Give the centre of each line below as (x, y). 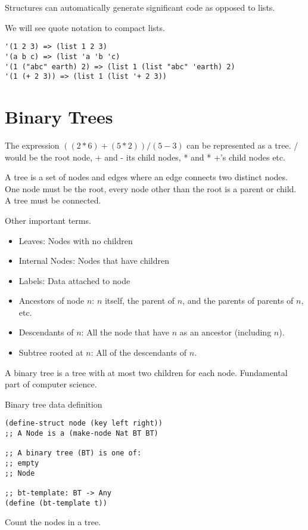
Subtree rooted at (51, 352)
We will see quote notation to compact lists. (85, 27)
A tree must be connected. (53, 200)
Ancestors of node (52, 301)
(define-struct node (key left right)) (84, 423)
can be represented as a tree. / (242, 145)
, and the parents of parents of (238, 301)
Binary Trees (59, 116)
